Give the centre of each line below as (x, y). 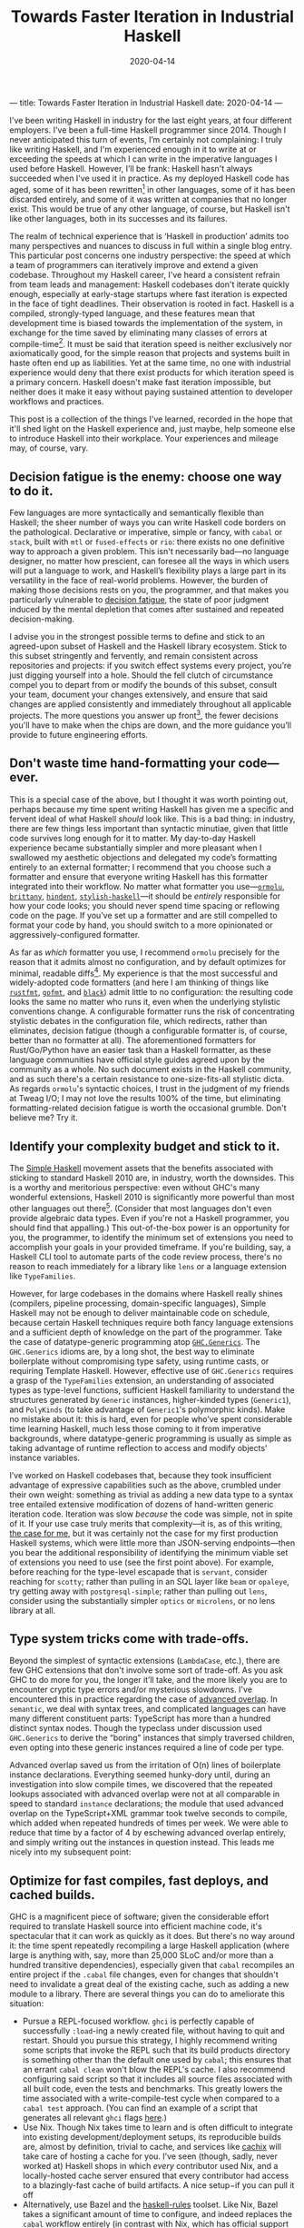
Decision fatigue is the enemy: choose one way (146, 477)
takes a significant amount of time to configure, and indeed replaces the (157, 2214)
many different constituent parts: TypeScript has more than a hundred (140, 1718)
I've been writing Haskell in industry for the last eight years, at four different (151, 120)
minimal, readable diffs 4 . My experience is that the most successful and (144, 972)
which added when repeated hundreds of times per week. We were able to (149, 1823)
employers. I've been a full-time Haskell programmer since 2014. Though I (148, 130)
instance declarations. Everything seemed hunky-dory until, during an (140, 1775)
